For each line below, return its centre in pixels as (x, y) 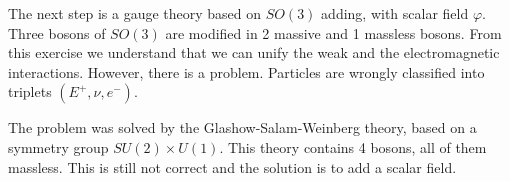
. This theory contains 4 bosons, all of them (353, 146)
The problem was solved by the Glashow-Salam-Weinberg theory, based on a (242, 127)
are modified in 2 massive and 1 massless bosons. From (333, 32)
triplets (30, 91)
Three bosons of (57, 32)
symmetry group (58, 146)
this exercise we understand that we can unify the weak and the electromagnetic (254, 52)
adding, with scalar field (395, 13)
